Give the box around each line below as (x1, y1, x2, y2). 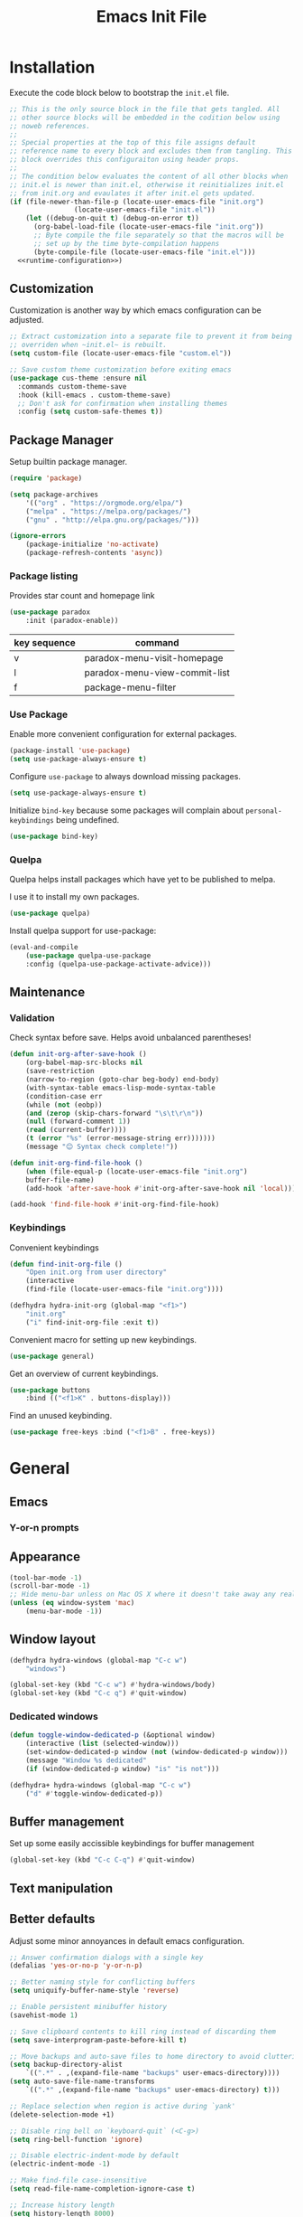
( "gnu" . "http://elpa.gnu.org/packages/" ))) (25, 515, 200, 524)
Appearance (9, 1549, 81, 1565)
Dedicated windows (9, 1711, 99, 1723)
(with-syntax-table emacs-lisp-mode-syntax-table (25, 1083, 216, 1092)
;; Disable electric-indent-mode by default (9, 2151, 179, 2160)
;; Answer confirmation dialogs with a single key (9, 1953, 204, 1962)
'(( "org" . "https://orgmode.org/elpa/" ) (25, 498, 183, 507)
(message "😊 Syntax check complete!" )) (25, 1142, 179, 1152)
